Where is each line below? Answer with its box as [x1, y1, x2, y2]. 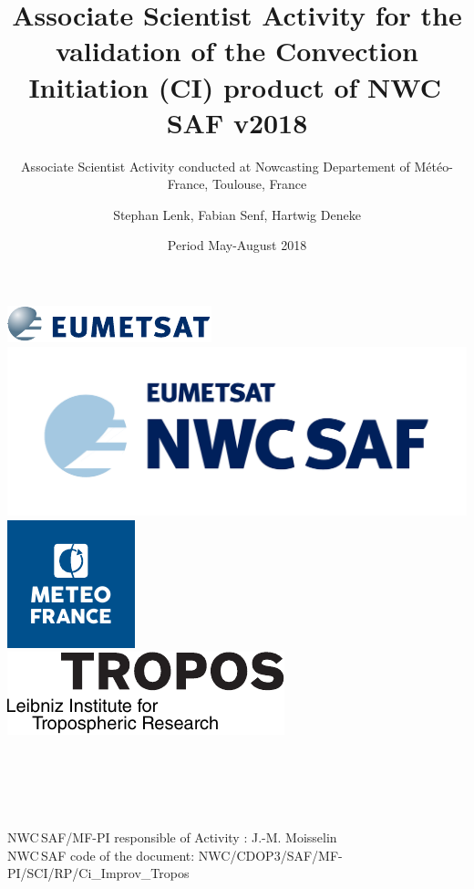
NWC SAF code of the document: [7, 845, 195, 864]
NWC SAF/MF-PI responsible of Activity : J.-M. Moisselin [7, 827, 337, 846]
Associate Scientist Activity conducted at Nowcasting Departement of [21, 156, 410, 175]
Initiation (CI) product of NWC [28, 68, 441, 105]
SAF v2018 [166, 103, 308, 141]
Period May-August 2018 [167, 235, 307, 255]
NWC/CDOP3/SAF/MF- [198, 845, 343, 864]
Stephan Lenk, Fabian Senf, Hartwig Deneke [113, 204, 361, 224]
